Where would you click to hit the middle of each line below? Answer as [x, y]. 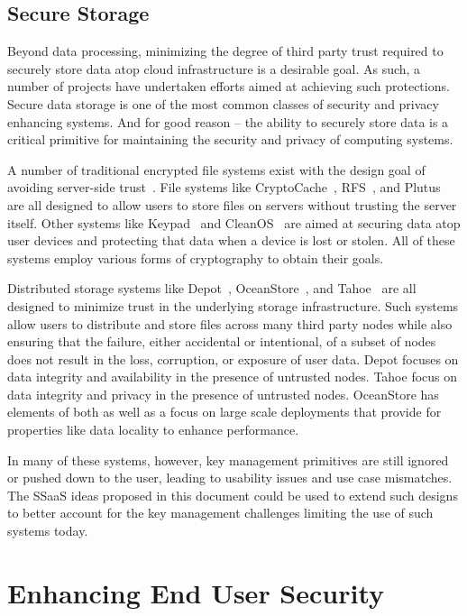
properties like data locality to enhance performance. [153, 430]
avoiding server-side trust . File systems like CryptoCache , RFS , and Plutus [224, 187]
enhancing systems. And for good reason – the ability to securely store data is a [228, 121]
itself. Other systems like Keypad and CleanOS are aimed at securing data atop [234, 222]
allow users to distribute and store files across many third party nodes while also [230, 323]
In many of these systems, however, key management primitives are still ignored [228, 460]
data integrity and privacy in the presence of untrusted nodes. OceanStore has [223, 394]
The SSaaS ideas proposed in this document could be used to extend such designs [233, 495]
